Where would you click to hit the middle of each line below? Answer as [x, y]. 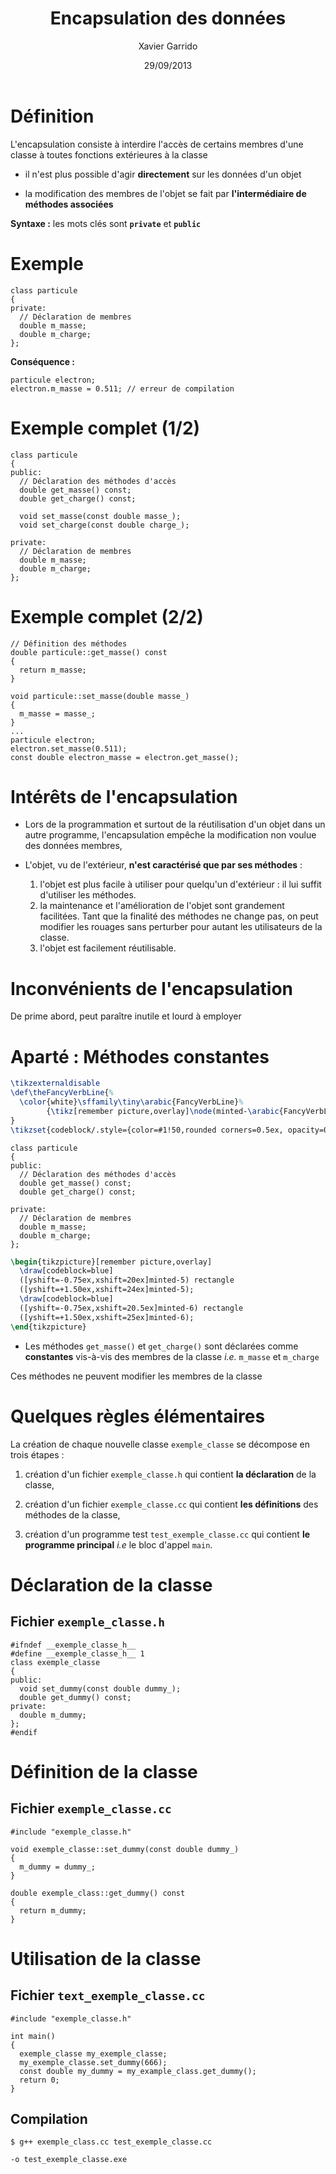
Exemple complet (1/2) [105, 428]
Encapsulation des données [168, 18]
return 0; [39, 2080]
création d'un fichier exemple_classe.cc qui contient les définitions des [171, 1504]
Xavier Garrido [168, 46]
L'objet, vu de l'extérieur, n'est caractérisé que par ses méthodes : [163, 865]
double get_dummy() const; [75, 1697]
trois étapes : [37, 1454]
